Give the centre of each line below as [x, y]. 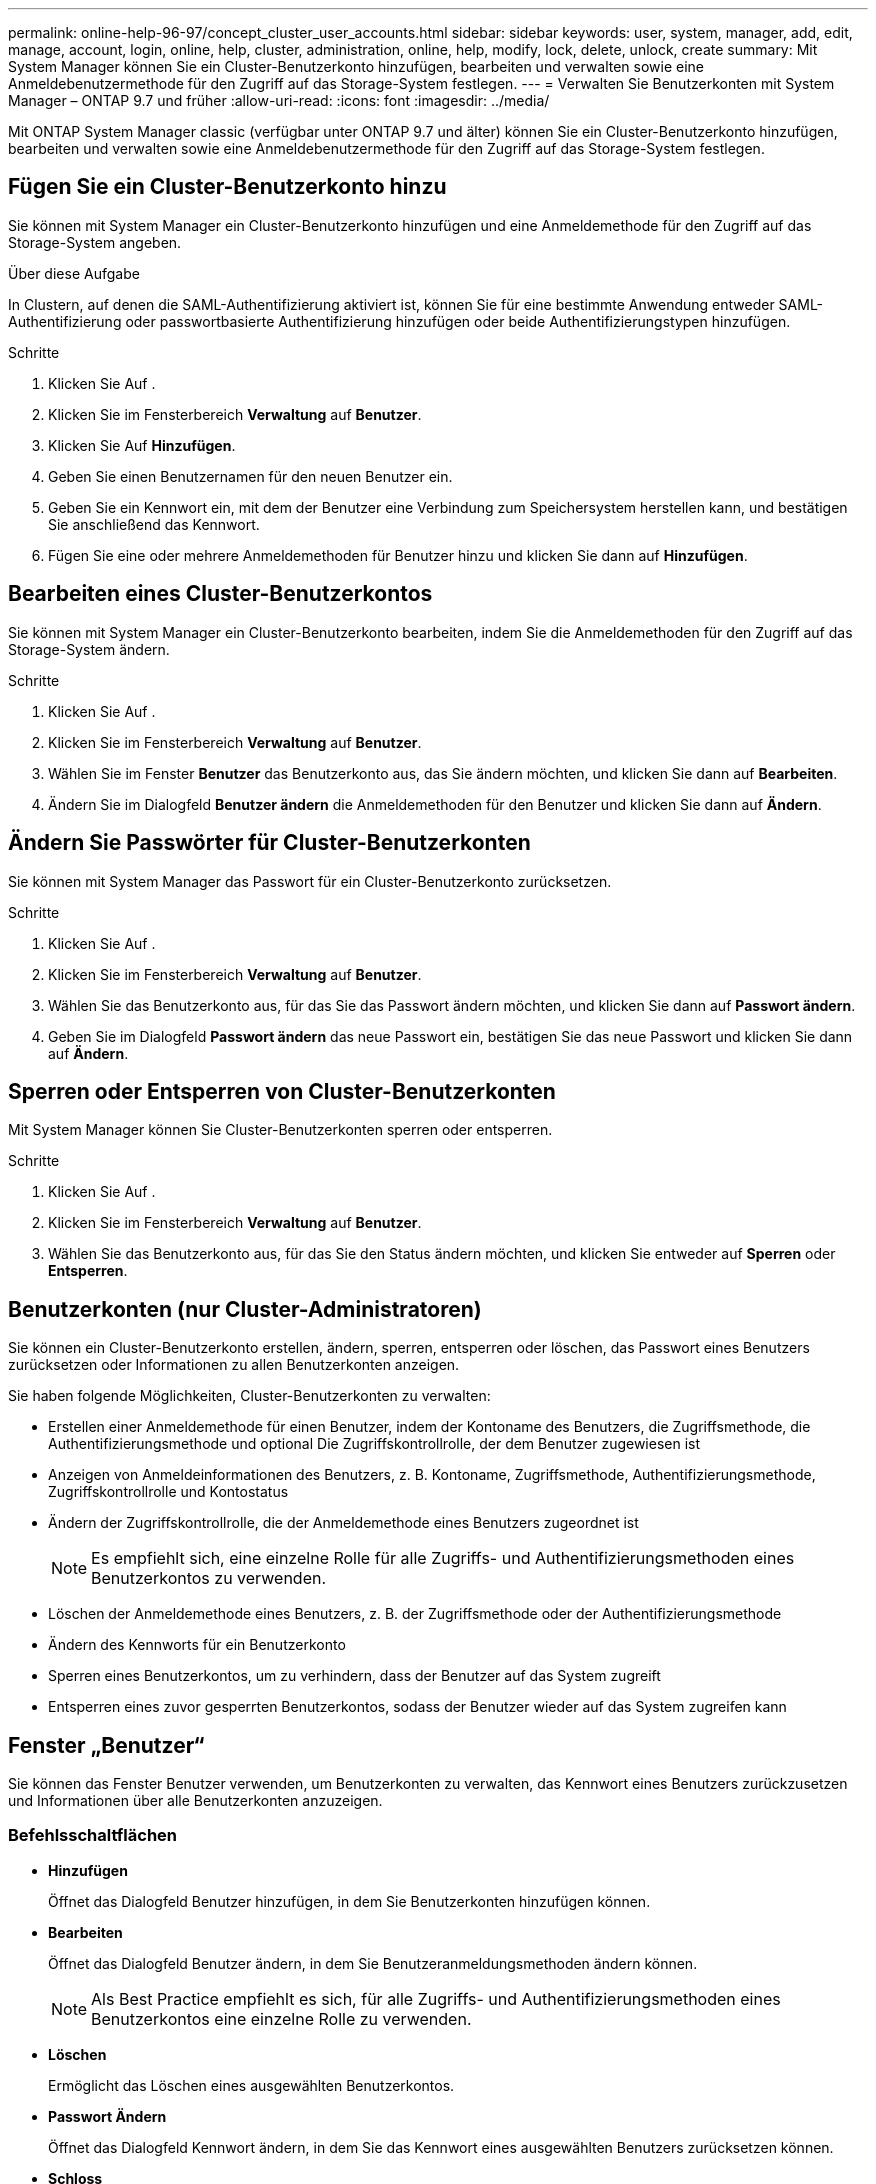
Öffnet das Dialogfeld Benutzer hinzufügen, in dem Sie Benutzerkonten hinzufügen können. [349, 1901]
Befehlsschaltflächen [93, 1835]
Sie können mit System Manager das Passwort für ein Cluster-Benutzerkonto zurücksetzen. [310, 881]
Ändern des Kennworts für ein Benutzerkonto [197, 1645]
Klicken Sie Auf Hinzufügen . [142, 445]
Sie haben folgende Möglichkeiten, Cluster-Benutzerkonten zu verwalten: [249, 1396]
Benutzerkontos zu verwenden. [209, 1578]
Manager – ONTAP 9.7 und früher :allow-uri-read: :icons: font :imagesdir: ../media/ [279, 100]
